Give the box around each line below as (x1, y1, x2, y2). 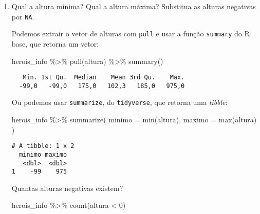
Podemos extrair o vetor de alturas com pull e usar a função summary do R (11, 28, 250, 39)
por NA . (11, 11, 34, 22)
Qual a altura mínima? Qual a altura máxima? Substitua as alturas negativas (11, 1, 256, 11)
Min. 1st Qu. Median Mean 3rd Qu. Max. (23, 74, 185, 81)
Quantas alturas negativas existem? (11, 182, 123, 193)
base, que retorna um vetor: (11, 38, 99, 49)
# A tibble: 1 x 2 (11, 142, 75, 150)
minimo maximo (19, 151, 67, 158)
